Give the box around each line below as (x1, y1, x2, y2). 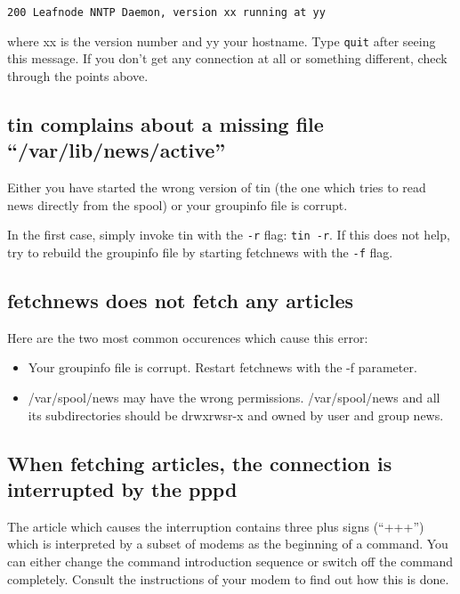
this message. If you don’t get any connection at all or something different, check (7, 49, 448, 68)
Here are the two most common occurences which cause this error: (7, 328, 368, 346)
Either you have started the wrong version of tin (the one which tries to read (7, 178, 426, 197)
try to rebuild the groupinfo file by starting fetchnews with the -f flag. (7, 242, 393, 261)
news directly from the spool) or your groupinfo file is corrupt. (7, 195, 348, 214)
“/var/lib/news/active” (7, 136, 226, 164)
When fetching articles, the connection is (7, 449, 392, 476)
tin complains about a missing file (7, 110, 324, 137)
